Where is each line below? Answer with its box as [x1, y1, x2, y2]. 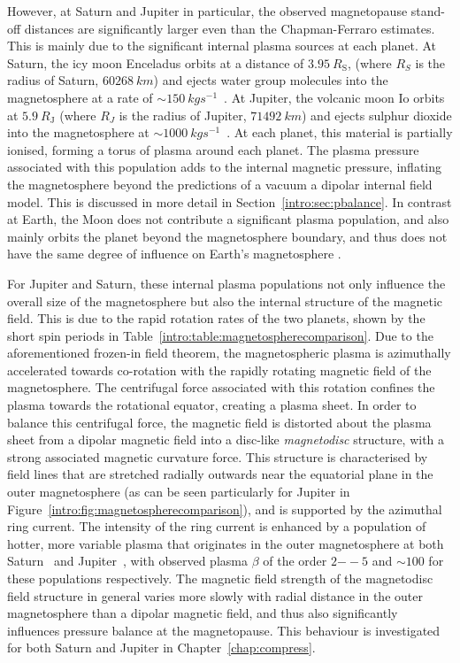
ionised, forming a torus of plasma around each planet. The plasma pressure [7, 140, 419, 158]
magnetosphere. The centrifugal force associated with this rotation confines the [7, 378, 435, 397]
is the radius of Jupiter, [119, 105, 247, 124]
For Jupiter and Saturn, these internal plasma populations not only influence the [7, 274, 446, 292]
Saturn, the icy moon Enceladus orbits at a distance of [7, 53, 304, 72]
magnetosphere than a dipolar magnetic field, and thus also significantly [7, 604, 398, 622]
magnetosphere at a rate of [7, 88, 153, 106]
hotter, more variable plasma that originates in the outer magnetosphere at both [7, 534, 444, 552]
